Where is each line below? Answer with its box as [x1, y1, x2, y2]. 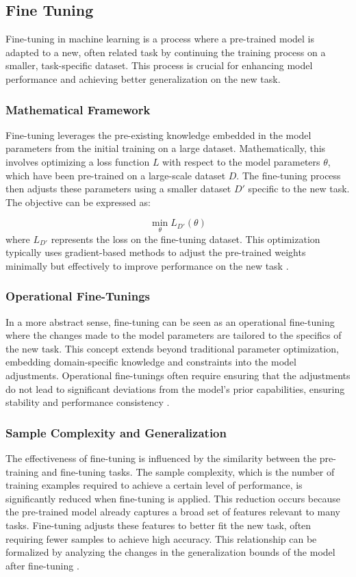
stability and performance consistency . [5, 395, 170, 409]
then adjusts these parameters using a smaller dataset [5, 181, 231, 196]
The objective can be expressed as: [5, 194, 151, 209]
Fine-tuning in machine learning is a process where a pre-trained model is [5, 31, 315, 46]
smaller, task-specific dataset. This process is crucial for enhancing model [5, 58, 313, 73]
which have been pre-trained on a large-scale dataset [5, 168, 226, 182]
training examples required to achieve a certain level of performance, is [5, 478, 303, 492]
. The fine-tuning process [236, 168, 341, 182]
